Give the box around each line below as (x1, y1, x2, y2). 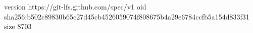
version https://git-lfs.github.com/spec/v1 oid (4, 1, 146, 11)
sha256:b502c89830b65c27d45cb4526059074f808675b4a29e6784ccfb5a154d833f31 (4, 11, 249, 21)
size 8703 (4, 21, 32, 31)
